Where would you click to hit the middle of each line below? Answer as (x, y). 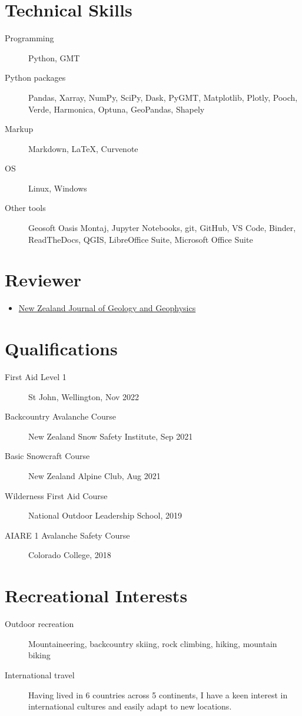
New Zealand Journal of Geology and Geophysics (107, 308)
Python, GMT (54, 57)
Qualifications (61, 349)
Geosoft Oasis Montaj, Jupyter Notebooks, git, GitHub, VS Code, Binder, (162, 228)
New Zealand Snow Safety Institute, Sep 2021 (111, 436)
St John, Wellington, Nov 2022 (84, 396)
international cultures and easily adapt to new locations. (130, 706)
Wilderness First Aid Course (56, 495)
